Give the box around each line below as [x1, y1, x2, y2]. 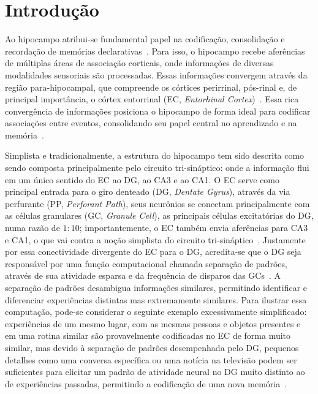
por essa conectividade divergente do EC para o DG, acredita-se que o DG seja [5, 245, 301, 258]
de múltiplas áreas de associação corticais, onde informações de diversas [5, 56, 274, 69]
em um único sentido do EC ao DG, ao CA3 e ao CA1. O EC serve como [5, 173, 280, 186]
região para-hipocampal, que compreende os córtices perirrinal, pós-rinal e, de [5, 80, 297, 93]
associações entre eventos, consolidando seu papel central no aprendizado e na [5, 116, 297, 129]
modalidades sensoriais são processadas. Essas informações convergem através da [5, 68, 308, 81]
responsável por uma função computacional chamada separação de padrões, [5, 257, 287, 270]
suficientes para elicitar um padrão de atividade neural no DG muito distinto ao [5, 365, 305, 378]
